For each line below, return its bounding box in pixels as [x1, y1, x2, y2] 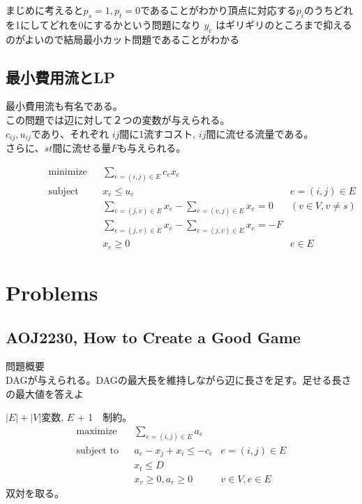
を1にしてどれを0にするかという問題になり [6, 17, 201, 31]
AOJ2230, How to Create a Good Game [6, 326, 301, 347]
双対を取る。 [6, 486, 64, 501]
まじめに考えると [6, 3, 84, 17]
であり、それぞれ [31, 126, 110, 141]
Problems [6, 278, 98, 306]
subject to [76, 445, 119, 456]
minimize [48, 166, 87, 177]
